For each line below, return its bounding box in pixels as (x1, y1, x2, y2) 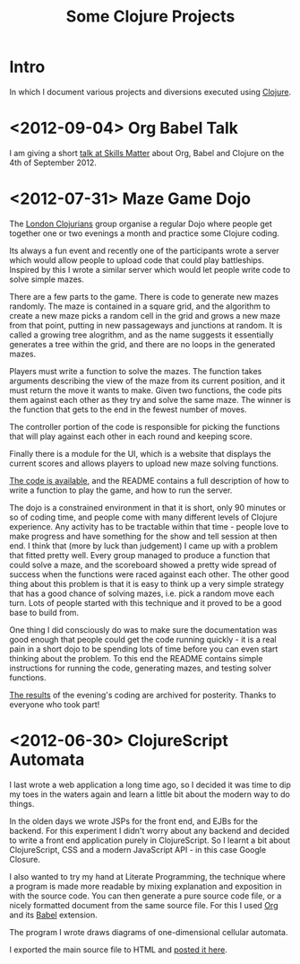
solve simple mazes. (9, 274, 85, 285)
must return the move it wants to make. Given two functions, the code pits (9, 384, 282, 396)
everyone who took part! (9, 698, 100, 710)
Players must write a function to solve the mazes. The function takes (9, 365, 262, 376)
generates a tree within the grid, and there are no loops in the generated (9, 338, 276, 349)
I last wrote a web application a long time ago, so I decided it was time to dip (9, 779, 291, 790)
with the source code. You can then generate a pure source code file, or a (9, 890, 282, 901)
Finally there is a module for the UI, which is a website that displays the (9, 448, 271, 459)
